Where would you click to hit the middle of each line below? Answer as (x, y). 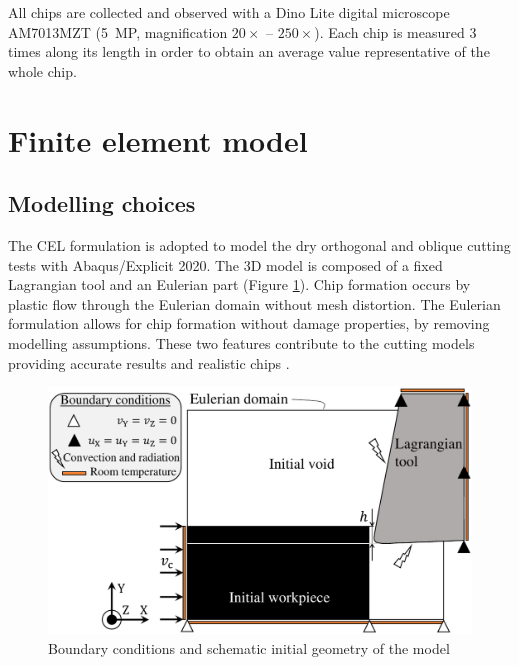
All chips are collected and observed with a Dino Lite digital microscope (229, 12)
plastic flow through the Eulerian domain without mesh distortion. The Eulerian (254, 303)
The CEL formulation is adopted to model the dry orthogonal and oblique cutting (259, 244)
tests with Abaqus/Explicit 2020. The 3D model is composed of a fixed (225, 264)
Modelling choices (102, 203)
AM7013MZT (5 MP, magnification (118, 31)
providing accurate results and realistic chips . (149, 362)
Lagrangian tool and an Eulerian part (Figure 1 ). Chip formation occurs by (239, 284)
